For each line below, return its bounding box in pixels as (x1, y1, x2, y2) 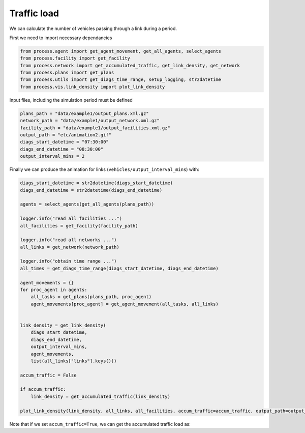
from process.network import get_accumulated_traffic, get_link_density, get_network (20, 63, 240, 68)
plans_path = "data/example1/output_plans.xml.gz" (20, 110, 149, 117)
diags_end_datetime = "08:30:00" (20, 146, 104, 152)
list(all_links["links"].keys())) (30, 358, 117, 364)
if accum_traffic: (20, 387, 66, 392)
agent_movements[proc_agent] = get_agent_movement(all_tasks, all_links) (30, 301, 219, 307)
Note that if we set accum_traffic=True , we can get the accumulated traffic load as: (9, 421, 191, 427)
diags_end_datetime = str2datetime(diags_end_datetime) (20, 187, 163, 193)
